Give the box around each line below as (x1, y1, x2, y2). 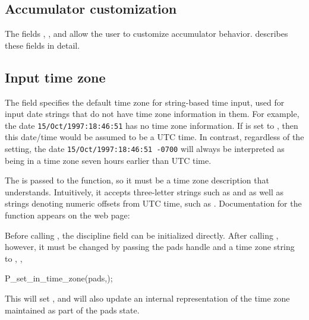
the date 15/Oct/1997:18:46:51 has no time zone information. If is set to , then (5, 119, 298, 131)
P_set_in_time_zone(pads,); (5, 272, 113, 284)
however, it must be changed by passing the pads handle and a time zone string (5, 240, 295, 253)
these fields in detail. (5, 39, 80, 51)
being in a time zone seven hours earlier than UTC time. (5, 154, 212, 166)
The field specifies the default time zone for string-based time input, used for (5, 96, 285, 108)
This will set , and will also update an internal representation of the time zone (5, 292, 290, 305)
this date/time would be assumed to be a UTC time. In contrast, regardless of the (5, 131, 304, 143)
